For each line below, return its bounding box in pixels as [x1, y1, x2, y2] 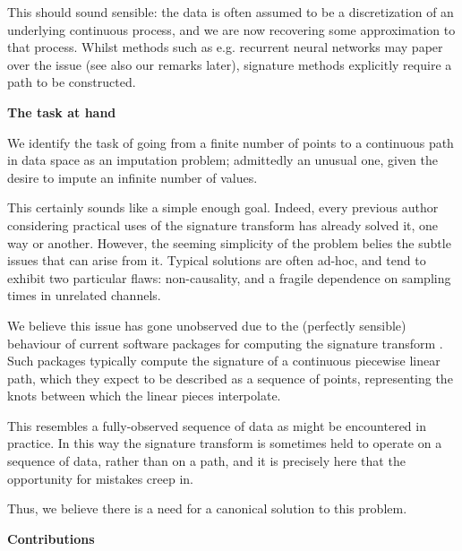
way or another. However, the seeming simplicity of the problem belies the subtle [7, 233, 451, 252]
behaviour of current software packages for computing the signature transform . [7, 333, 443, 352]
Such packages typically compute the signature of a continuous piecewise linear [7, 351, 441, 370]
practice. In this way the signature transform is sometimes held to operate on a [7, 434, 442, 452]
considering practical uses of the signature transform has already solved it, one [7, 215, 439, 234]
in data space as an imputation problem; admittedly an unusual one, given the [7, 151, 438, 169]
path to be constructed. [7, 73, 136, 91]
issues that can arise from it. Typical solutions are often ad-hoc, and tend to [7, 251, 426, 270]
